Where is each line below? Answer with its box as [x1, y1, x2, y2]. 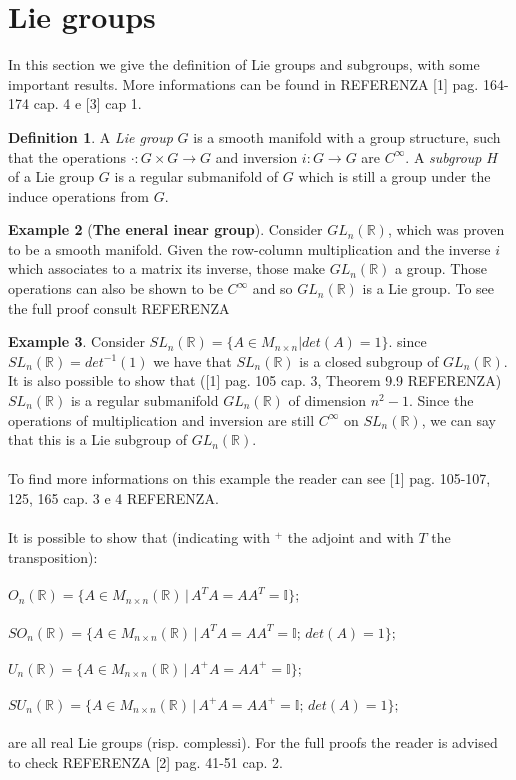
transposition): [8, 546, 98, 567]
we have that [153, 350, 232, 371]
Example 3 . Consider [8, 331, 145, 352]
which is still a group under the [298, 166, 491, 187]
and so [252, 278, 293, 299]
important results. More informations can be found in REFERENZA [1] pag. [8, 73, 479, 94]
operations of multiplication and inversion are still [8, 409, 315, 430]
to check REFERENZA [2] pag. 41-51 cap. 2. [8, 751, 283, 772]
